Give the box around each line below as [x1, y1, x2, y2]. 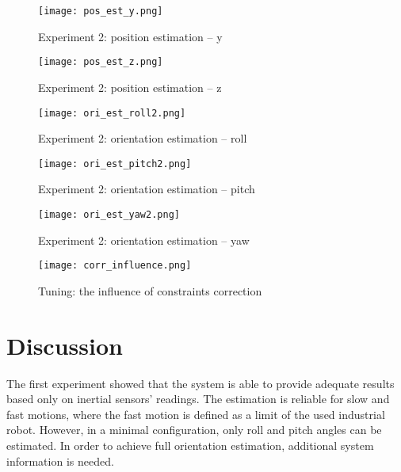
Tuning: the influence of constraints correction [38, 282, 262, 299]
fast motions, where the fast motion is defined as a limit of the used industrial [6, 405, 385, 422]
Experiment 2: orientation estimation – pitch [38, 181, 255, 197]
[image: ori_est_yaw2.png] [38, 209, 180, 220]
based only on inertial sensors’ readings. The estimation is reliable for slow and [6, 390, 390, 407]
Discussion [6, 329, 123, 361]
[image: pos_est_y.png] [38, 6, 163, 17]
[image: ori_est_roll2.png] [38, 107, 186, 119]
